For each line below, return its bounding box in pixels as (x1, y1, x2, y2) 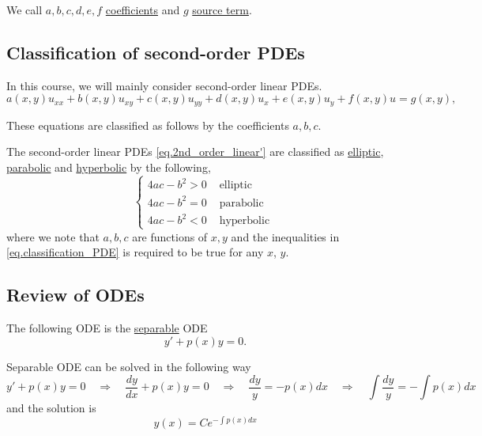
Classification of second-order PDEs (6, 40, 305, 64)
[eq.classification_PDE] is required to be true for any (6, 244, 264, 260)
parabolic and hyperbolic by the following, (6, 159, 211, 176)
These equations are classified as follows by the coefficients (6, 116, 289, 133)
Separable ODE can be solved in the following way (6, 358, 251, 374)
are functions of (132, 228, 208, 245)
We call (6, 2, 43, 17)
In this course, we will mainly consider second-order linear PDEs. (6, 77, 322, 93)
